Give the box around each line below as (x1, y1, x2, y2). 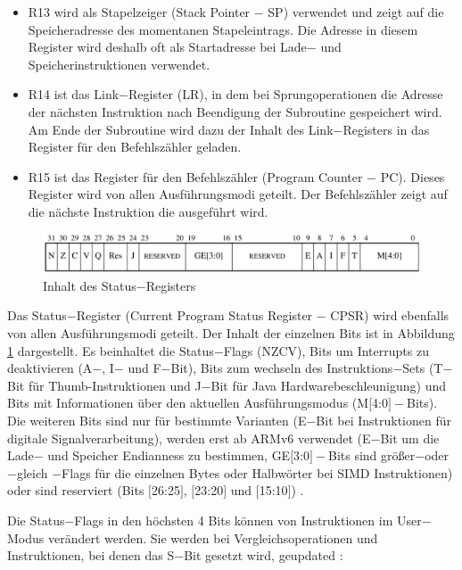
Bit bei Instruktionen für (316, 411, 451, 429)
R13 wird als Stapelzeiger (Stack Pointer (28, 3, 251, 21)
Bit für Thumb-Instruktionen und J (7, 376, 202, 394)
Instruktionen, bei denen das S (7, 546, 175, 565)
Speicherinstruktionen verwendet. (28, 54, 210, 73)
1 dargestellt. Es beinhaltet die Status (7, 341, 214, 359)
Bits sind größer (328, 446, 416, 465)
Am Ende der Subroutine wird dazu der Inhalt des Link (28, 120, 334, 138)
